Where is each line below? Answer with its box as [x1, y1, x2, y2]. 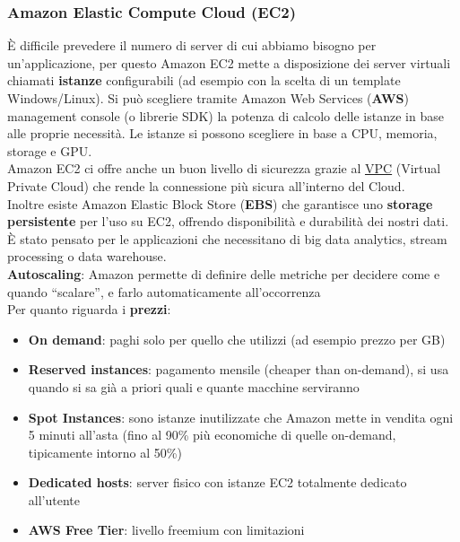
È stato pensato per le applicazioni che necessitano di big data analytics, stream [7, 229, 447, 248]
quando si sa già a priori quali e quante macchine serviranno [28, 377, 360, 396]
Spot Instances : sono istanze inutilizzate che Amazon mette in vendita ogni [28, 407, 454, 426]
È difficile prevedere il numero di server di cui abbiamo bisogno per [7, 36, 377, 55]
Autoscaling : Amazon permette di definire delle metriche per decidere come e [7, 264, 440, 283]
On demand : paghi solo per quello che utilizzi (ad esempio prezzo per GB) [28, 329, 446, 348]
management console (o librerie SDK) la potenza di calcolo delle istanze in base [7, 106, 444, 125]
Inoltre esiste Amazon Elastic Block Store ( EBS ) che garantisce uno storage [7, 194, 433, 213]
